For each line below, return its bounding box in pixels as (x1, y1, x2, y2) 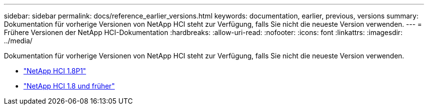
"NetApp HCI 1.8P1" (23, 67, 86, 75)
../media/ (4, 36, 33, 45)
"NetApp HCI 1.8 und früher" (23, 82, 115, 90)
